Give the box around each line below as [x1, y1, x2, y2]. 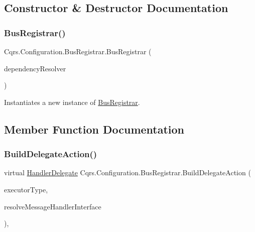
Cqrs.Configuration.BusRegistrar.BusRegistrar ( [4, 46, 152, 56]
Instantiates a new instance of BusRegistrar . [4, 96, 140, 107]
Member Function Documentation [4, 121, 185, 137]
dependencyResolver [4, 63, 66, 73]
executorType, [4, 184, 48, 194]
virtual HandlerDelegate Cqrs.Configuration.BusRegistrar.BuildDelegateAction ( [4, 167, 251, 178]
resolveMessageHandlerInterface [4, 201, 101, 211]
